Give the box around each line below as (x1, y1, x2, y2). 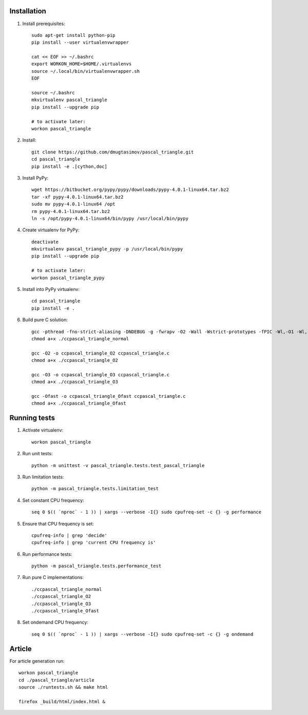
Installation (9, 7, 46, 15)
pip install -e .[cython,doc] (31, 163, 108, 169)
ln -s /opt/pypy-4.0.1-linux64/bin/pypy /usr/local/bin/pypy (31, 216, 188, 221)
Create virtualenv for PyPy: (22, 227, 80, 233)
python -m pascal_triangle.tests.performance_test (31, 563, 162, 569)
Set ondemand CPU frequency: (22, 619, 88, 626)
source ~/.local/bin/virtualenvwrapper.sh (31, 68, 140, 74)
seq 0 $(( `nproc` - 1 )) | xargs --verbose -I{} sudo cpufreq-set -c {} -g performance (31, 509, 262, 515)
